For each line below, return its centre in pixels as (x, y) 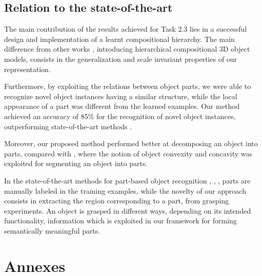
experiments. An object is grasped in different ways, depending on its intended (128, 210)
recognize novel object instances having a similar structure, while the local (121, 96)
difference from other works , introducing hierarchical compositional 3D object (127, 49)
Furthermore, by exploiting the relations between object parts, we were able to (128, 86)
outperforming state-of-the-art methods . (68, 126)
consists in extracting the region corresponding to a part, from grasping (117, 201)
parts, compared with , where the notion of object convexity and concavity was (128, 153)
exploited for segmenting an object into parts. (76, 163)
